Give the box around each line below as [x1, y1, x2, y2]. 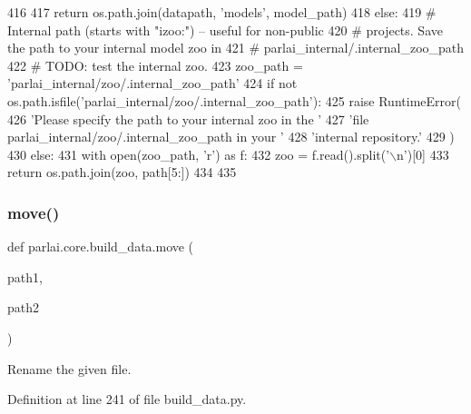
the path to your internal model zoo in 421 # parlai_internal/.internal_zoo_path [7, 38, 465, 57]
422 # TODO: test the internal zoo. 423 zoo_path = [7, 55, 303, 74]
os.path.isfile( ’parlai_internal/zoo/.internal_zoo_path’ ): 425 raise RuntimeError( [7, 91, 461, 110]
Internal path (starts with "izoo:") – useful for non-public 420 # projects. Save [7, 20, 443, 39]
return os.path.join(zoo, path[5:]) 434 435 [7, 163, 237, 182]
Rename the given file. [7, 359, 132, 378]
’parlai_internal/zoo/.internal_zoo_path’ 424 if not [7, 74, 298, 93]
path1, [7, 267, 43, 286]
